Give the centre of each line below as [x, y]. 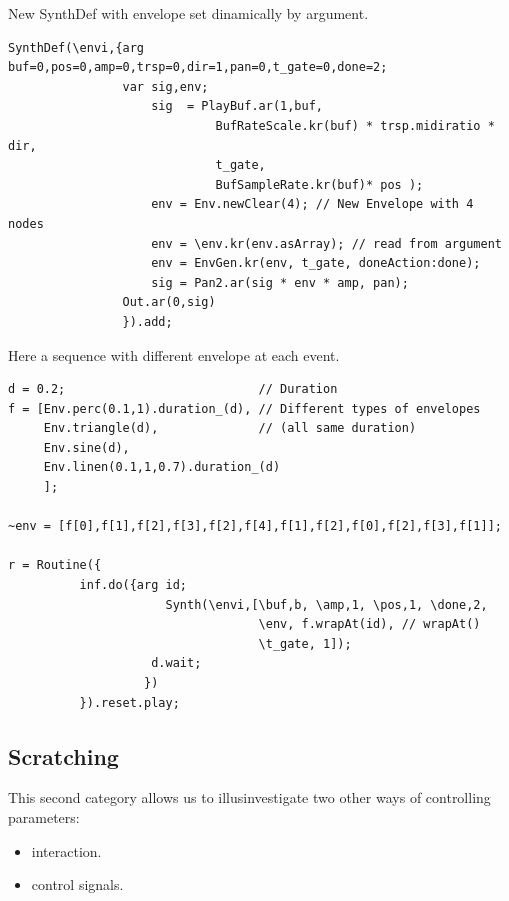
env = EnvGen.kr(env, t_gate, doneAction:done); [316, 263]
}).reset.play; [129, 702]
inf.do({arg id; [133, 585]
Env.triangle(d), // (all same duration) [230, 428]
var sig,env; [165, 86]
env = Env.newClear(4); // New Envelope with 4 [312, 204]
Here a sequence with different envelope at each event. [174, 354]
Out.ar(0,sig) [169, 302]
